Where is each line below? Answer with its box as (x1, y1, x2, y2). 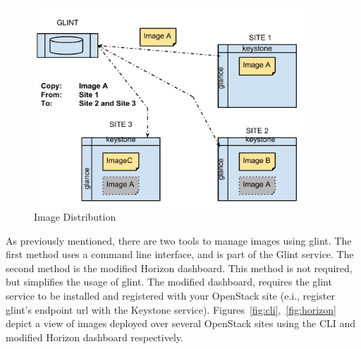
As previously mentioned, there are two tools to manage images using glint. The (6, 233, 352, 247)
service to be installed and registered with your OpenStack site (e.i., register (6, 288, 335, 302)
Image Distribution (34, 209, 116, 224)
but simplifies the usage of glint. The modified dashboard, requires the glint (6, 274, 332, 289)
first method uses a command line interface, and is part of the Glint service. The (6, 247, 354, 262)
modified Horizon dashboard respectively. (6, 329, 183, 344)
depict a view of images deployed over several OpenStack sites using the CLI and (6, 316, 356, 331)
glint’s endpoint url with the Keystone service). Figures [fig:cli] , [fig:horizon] (6, 302, 336, 317)
